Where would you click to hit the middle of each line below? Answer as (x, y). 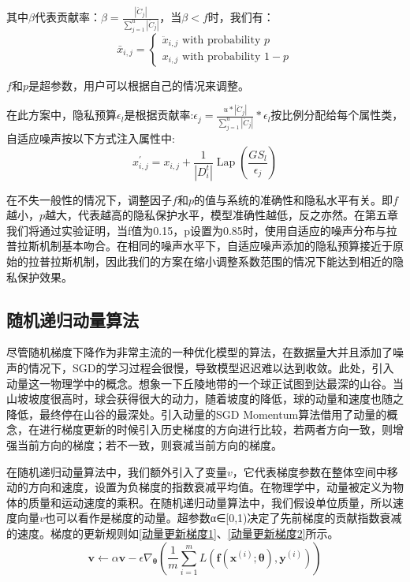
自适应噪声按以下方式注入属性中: (91, 138)
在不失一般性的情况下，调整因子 (89, 199)
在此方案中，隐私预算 (61, 115)
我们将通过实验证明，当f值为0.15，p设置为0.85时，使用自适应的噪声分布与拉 (202, 230)
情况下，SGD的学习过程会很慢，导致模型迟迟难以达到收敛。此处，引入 (211, 368)
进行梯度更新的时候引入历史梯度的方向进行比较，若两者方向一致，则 (216, 429)
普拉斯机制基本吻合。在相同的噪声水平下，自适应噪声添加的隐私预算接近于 (199, 246)
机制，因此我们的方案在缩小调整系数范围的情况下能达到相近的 (232, 261)
